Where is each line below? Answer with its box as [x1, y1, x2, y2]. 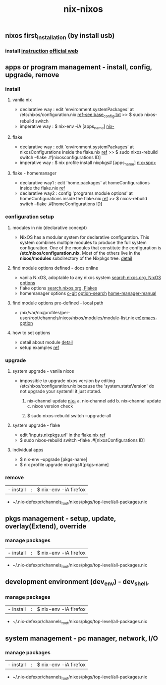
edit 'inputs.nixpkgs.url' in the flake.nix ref [19, 432, 106, 438]
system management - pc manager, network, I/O [5, 634, 159, 642]
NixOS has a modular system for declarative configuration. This [19, 234, 150, 240]
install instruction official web [5, 48, 78, 55]
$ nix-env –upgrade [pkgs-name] [19, 456, 88, 462]
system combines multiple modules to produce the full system [19, 239, 147, 245]
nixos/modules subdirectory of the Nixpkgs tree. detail [19, 255, 133, 261]
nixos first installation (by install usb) [5, 31, 115, 41]
